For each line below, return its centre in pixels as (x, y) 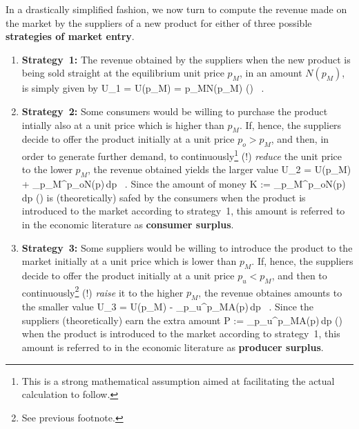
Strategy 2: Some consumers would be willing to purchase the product (175, 111)
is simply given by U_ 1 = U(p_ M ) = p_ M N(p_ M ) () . (143, 88)
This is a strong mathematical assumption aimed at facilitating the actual (178, 380)
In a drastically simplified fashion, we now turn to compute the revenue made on (176, 9)
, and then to (299, 275)
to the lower (47, 169)
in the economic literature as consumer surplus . (128, 224)
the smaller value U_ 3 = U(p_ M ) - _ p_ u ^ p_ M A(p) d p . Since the (167, 307)
